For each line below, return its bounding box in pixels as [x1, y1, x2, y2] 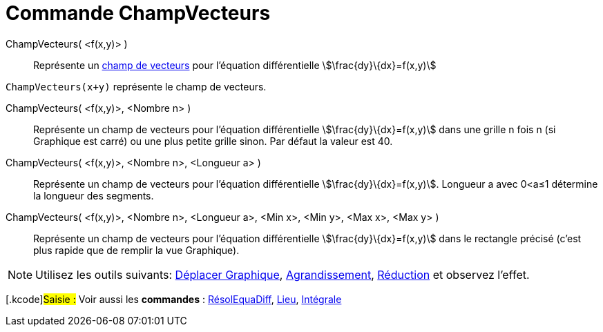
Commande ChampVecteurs [6, 1, 271, 25]
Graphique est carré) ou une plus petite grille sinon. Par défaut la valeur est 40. [33, 135, 393, 147]
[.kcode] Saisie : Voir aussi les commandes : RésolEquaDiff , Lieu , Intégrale [6, 293, 342, 305]
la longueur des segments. [33, 189, 154, 202]
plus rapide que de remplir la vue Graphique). [33, 244, 240, 256]
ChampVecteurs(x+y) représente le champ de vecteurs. [6, 80, 267, 92]
